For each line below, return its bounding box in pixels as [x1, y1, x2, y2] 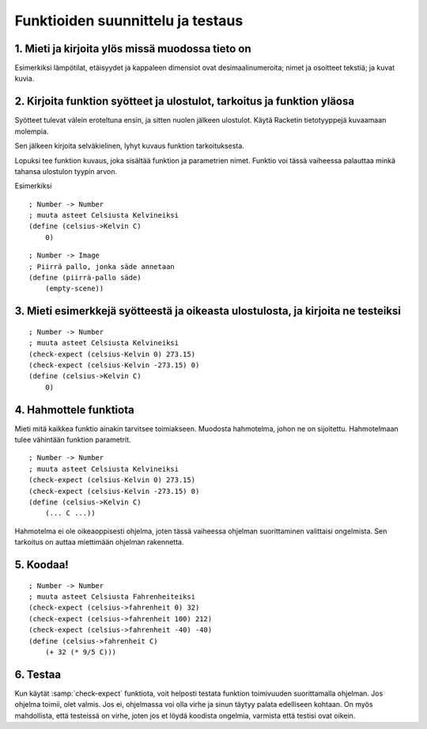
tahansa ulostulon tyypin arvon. [14, 166, 118, 176]
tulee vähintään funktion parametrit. [14, 435, 131, 445]
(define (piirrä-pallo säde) [28, 273, 142, 283]
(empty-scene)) [44, 284, 104, 293]
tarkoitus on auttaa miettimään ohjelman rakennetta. [14, 537, 184, 547]
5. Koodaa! [14, 558, 69, 571]
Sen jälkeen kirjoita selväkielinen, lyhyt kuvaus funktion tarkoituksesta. [14, 141, 244, 150]
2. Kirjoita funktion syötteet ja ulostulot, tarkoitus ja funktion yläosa [14, 95, 355, 108]
